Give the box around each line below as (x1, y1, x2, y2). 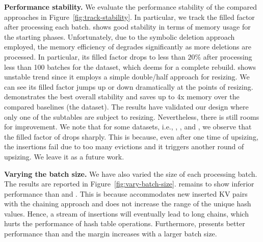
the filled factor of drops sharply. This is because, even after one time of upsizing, (4, 131, 258, 142)
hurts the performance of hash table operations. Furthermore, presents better (4, 218, 245, 229)
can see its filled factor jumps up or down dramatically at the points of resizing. (4, 81, 253, 92)
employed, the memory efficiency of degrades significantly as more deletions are (4, 41, 251, 52)
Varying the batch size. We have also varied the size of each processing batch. (4, 168, 257, 179)
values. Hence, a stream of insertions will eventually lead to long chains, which (4, 208, 249, 219)
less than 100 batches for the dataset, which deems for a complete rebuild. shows (4, 61, 256, 72)
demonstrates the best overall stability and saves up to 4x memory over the (4, 91, 240, 102)
